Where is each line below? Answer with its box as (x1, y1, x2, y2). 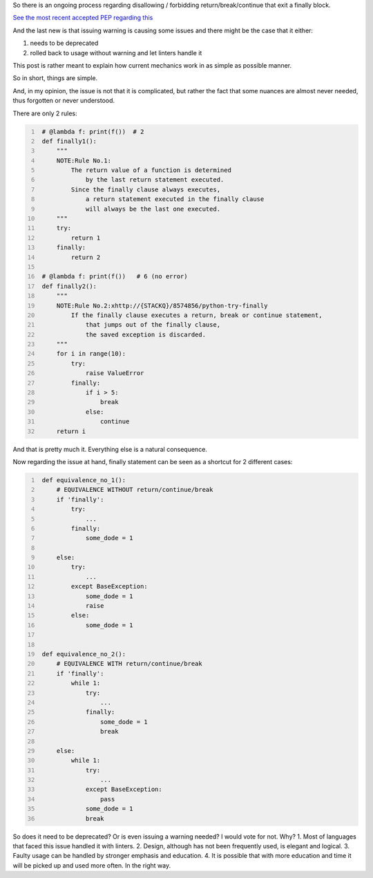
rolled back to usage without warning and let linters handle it (30, 48, 202, 57)
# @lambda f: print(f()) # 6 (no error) (41, 273, 188, 280)
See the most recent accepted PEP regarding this (12, 14, 153, 22)
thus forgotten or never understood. (12, 97, 115, 105)
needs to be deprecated (30, 39, 99, 48)
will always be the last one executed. (85, 204, 221, 213)
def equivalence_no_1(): (41, 476, 126, 484)
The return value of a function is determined (70, 166, 231, 174)
